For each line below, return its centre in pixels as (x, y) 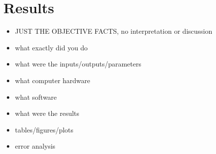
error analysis (35, 146)
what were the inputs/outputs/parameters (78, 64)
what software (36, 97)
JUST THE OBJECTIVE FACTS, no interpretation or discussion (114, 31)
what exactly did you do (51, 47)
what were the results (47, 113)
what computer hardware (53, 80)
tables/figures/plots (44, 129)
